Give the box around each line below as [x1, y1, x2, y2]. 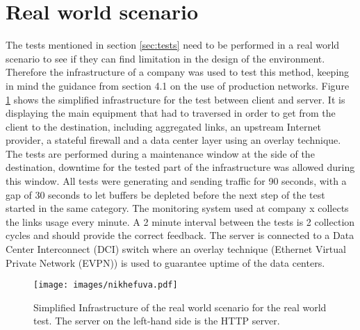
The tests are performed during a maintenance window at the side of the [6, 146, 315, 160]
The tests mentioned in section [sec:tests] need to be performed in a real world [6, 38, 340, 52]
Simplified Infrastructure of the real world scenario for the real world [33, 299, 327, 314]
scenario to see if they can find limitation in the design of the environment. [6, 51, 325, 65]
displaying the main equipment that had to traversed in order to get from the [6, 106, 336, 120]
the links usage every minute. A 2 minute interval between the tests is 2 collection [6, 214, 355, 229]
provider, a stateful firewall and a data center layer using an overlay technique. [6, 133, 341, 147]
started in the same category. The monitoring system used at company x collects [6, 201, 349, 215]
